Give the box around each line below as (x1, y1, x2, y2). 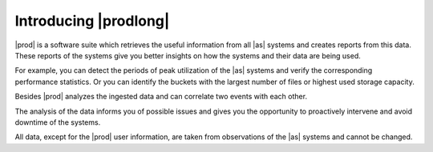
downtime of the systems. (14, 117, 101, 127)
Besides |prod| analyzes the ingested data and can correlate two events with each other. (14, 92, 308, 102)
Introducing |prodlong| (14, 12, 170, 30)
